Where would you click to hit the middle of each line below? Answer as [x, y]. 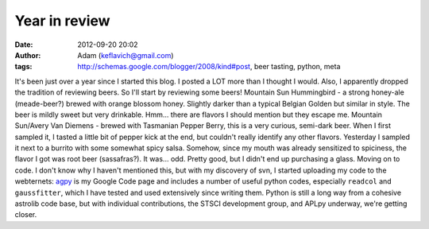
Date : [24, 45]
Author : [28, 55]
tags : [23, 67]
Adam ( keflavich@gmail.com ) [126, 55]
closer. [26, 215]
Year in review [62, 21]
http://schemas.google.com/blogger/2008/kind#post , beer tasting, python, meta [209, 67]
